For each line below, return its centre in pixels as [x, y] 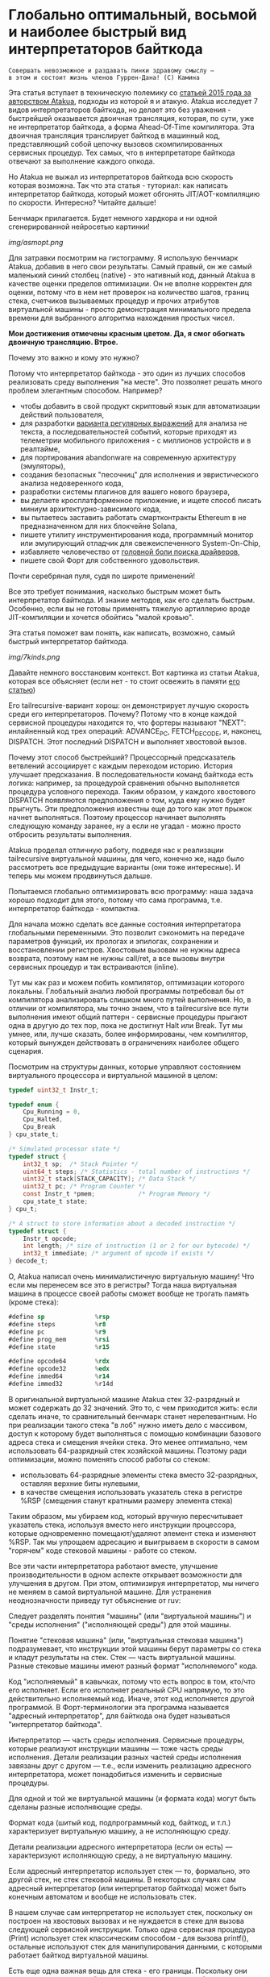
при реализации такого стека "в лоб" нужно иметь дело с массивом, [128, 1425]
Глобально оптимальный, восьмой [133, 15]
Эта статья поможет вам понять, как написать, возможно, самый [122, 633]
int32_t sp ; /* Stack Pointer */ [81, 1164]
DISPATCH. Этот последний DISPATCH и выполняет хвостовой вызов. [128, 741]
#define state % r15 [59, 1347]
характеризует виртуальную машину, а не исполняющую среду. [120, 1831]
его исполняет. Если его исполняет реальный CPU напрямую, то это [127, 1690]
